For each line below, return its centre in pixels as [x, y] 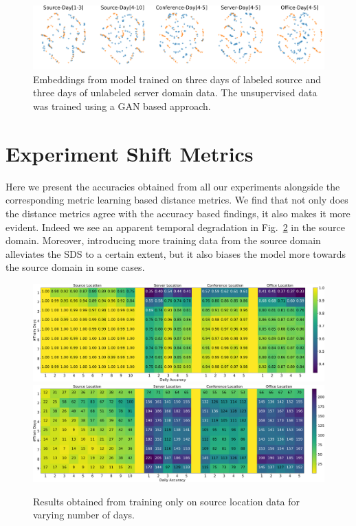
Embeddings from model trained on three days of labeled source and [177, 79]
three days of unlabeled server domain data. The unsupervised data [175, 92]
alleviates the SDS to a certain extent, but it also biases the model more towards [176, 253]
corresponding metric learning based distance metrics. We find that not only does [177, 200]
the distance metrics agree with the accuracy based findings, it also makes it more [178, 213]
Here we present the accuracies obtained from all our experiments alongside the [173, 186]
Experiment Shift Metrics [130, 153]
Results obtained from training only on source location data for [166, 501]
